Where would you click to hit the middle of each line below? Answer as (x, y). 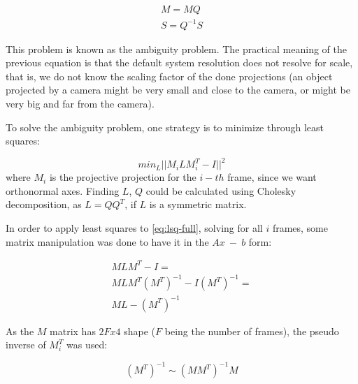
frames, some (300, 228)
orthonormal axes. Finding (63, 190)
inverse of (26, 345)
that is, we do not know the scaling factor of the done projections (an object (169, 76)
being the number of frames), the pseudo (252, 331)
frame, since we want (272, 177)
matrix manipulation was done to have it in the (107, 241)
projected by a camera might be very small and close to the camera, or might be (178, 90)
